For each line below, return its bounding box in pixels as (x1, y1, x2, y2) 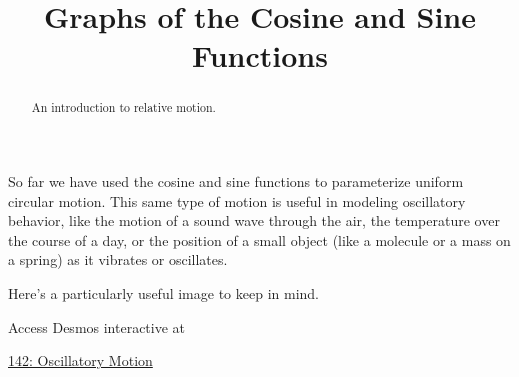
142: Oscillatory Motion (8, 350, 153, 371)
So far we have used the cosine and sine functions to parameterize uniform (8, 171, 464, 192)
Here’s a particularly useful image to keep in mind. (8, 282, 319, 303)
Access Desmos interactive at (8, 316, 186, 337)
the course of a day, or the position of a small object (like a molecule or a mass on (8, 229, 511, 250)
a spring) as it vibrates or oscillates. (8, 249, 228, 270)
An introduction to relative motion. (31, 99, 216, 116)
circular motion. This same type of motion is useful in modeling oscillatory (8, 190, 466, 211)
